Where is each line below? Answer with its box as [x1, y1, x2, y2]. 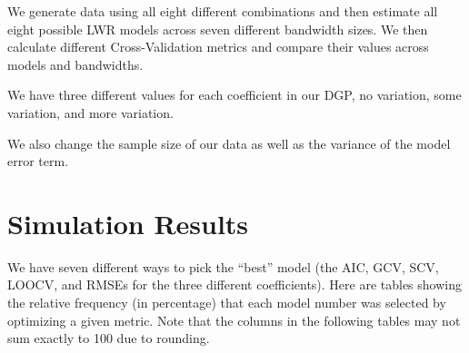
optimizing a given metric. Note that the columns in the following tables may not [7, 310, 461, 329]
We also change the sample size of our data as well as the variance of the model [7, 133, 451, 152]
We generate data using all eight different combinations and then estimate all [7, 2, 438, 20]
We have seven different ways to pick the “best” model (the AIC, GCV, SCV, [7, 257, 439, 276]
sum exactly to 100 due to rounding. [7, 328, 210, 348]
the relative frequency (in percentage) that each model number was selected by [7, 293, 446, 312]
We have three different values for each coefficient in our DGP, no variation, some [7, 85, 462, 104]
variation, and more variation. [7, 103, 174, 122]
